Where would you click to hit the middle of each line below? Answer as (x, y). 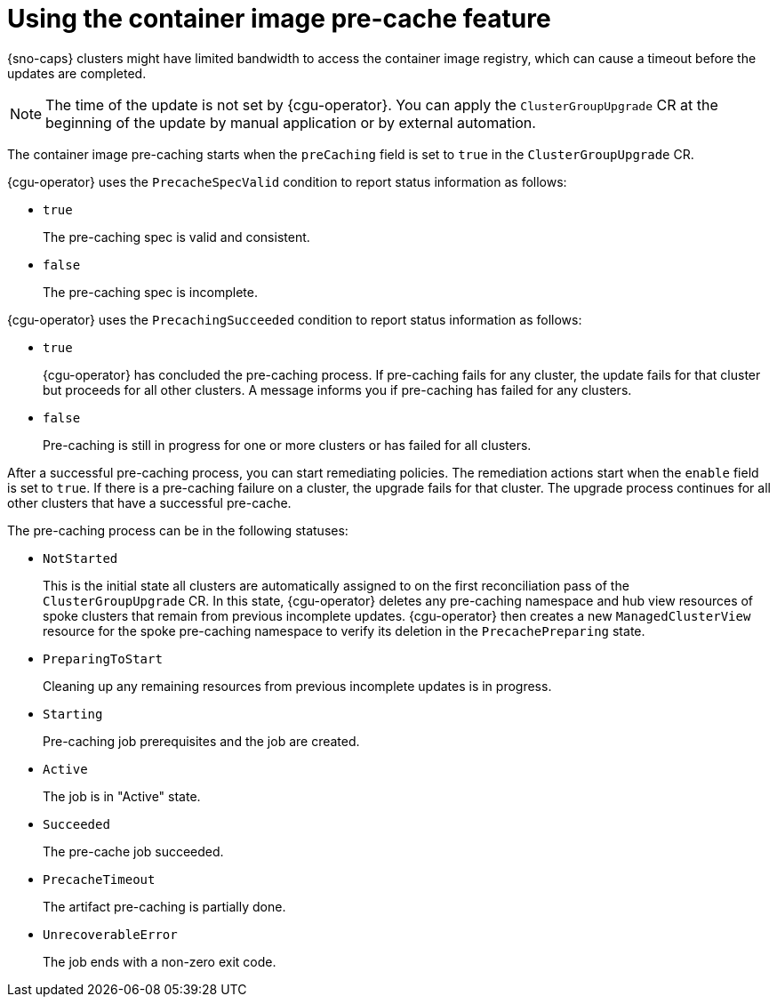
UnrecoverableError (110, 934)
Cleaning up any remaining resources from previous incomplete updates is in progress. (297, 686)
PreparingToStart (103, 659)
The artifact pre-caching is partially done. (164, 906)
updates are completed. (77, 73)
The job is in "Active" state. (122, 796)
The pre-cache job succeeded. (133, 851)
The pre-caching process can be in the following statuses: (178, 530)
